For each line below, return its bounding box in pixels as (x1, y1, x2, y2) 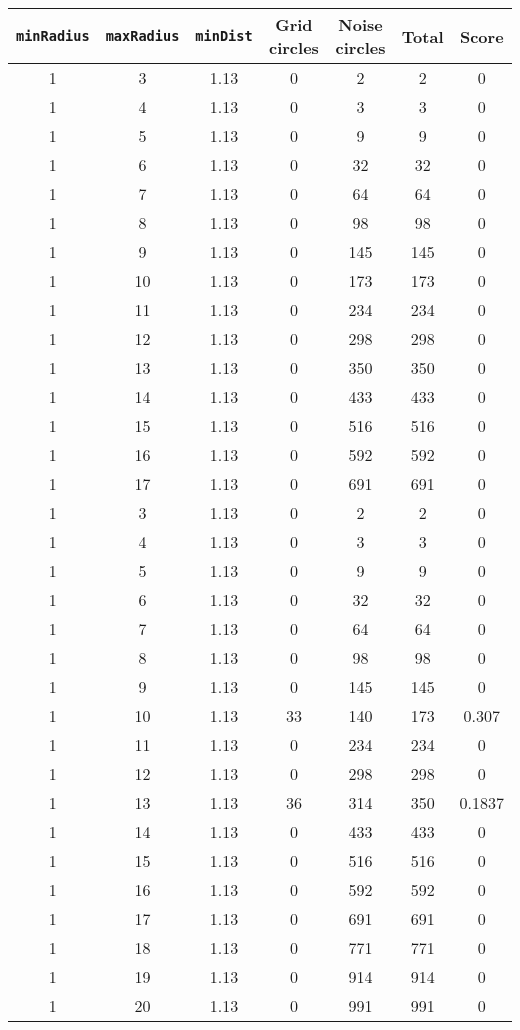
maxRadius (105, 28, 180, 44)
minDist (195, 28, 253, 44)
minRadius (16, 28, 90, 44)
